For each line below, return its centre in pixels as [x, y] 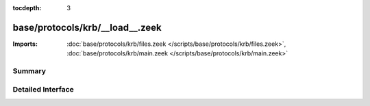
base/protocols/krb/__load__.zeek [87, 27]
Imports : [25, 44]
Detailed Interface [44, 89]
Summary [29, 71]
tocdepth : [27, 8]
